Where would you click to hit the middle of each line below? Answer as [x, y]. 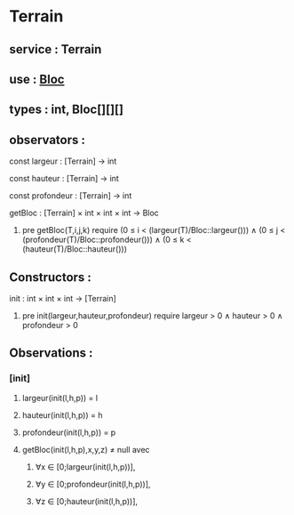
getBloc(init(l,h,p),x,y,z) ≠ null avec [86, 449]
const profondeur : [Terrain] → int [71, 196]
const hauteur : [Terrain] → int [64, 179]
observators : [48, 140]
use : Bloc [37, 79]
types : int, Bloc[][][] [67, 110]
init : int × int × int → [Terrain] [63, 298]
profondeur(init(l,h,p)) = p [69, 432]
